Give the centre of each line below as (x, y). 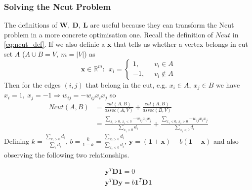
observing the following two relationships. (67, 154)
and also (226, 141)
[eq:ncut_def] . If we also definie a (55, 44)
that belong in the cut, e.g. (126, 84)
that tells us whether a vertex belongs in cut (181, 44)
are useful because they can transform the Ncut (162, 25)
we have (228, 84)
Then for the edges (32, 84)
